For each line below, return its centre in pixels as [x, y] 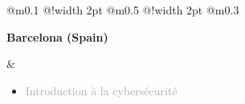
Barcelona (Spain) [57, 36]
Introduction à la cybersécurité [101, 90]
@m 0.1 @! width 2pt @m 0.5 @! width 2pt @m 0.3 [123, 10]
